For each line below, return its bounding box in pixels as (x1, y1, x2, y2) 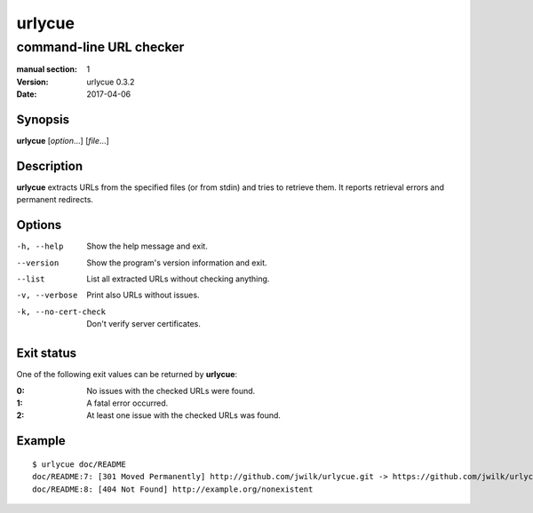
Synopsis (16, 112, 70, 127)
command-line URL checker (16, 39, 185, 55)
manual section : (16, 64, 77, 75)
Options (16, 217, 62, 233)
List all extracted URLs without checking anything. (86, 273, 270, 284)
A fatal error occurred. (86, 398, 169, 408)
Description (16, 158, 84, 173)
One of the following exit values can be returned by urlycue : (16, 369, 238, 380)
